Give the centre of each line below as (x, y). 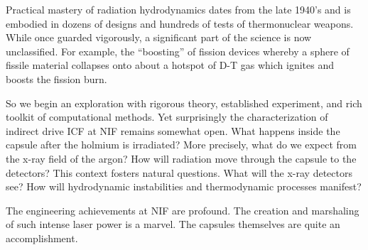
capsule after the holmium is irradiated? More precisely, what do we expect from (181, 145)
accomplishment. (42, 238)
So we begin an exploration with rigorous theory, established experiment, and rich (184, 103)
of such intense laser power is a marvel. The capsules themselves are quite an (173, 224)
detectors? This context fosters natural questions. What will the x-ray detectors (179, 172)
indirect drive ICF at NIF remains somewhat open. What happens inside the (173, 130)
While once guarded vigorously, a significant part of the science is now (159, 37)
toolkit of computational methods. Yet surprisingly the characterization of (167, 117)
